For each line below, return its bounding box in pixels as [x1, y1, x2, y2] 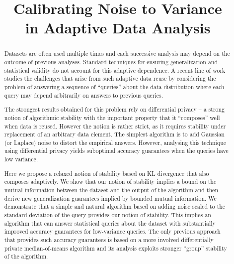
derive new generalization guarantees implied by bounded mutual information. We [4, 194, 217, 202]
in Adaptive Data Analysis [25, 17, 211, 38]
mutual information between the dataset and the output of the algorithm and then [4, 185, 219, 194]
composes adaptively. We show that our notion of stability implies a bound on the [4, 177, 217, 186]
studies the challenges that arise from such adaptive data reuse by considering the [4, 74, 216, 83]
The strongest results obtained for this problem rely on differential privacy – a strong [4, 105, 225, 114]
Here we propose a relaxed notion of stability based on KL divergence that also [4, 169, 209, 177]
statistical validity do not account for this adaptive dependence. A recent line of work [4, 66, 226, 74]
